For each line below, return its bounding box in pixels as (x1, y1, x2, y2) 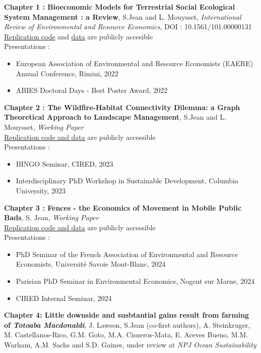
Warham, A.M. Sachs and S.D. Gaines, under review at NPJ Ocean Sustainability (4, 339, 256, 350)
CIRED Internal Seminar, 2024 (16, 292, 112, 303)
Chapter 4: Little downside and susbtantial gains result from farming (4, 310, 249, 320)
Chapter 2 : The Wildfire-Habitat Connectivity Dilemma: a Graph (4, 102, 240, 112)
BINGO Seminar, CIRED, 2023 (16, 158, 113, 169)
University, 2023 (16, 185, 66, 195)
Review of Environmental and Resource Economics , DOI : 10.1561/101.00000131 (4, 21, 252, 32)
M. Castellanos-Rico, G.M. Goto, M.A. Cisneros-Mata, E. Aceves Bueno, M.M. (4, 329, 248, 340)
